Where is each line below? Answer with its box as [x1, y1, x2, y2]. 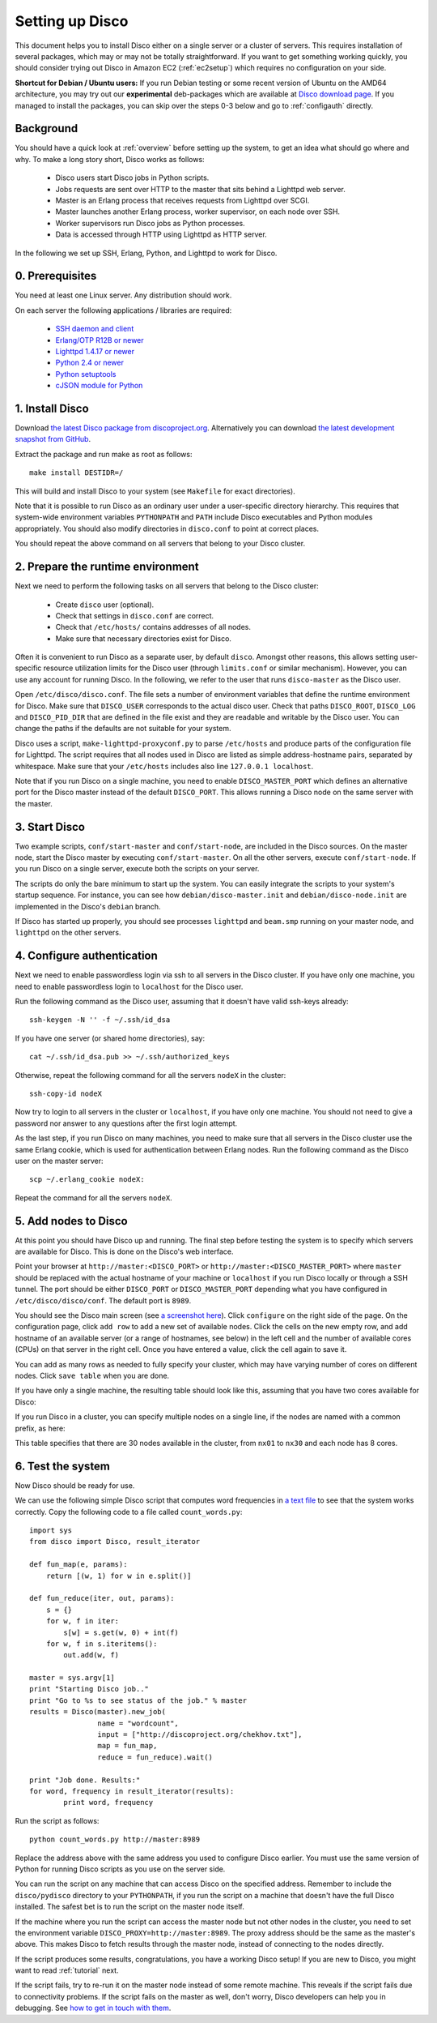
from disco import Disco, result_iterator [29, 1537, 201, 1546]
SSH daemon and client [55, 324, 134, 334]
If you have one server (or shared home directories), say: [15, 1033, 206, 1043]
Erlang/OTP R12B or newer [55, 335, 145, 344]
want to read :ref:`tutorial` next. [15, 1965, 119, 1975]
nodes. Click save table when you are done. [15, 1371, 170, 1380]
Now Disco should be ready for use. [15, 1480, 135, 1491]
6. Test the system [15, 1459, 111, 1473]
